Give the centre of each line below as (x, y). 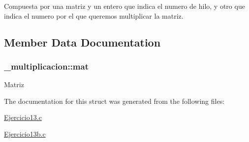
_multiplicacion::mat (46, 66)
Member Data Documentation (82, 42)
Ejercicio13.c (23, 117)
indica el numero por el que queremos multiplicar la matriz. (94, 15)
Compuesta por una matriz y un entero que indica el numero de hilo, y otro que (124, 6)
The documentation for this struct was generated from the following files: (114, 101)
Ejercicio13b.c (25, 133)
